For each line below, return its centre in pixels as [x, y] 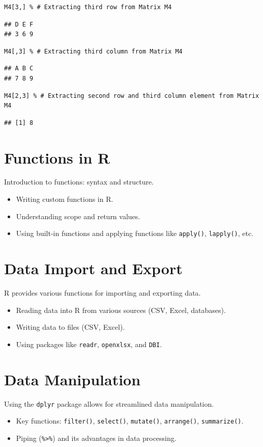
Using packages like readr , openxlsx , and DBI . [89, 344]
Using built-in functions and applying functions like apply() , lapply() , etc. [135, 233]
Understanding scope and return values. [78, 216]
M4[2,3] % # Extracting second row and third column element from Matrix [132, 96]
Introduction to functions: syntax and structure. [79, 182]
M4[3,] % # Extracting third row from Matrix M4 [88, 7]
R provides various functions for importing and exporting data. [103, 293]
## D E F [19, 24]
